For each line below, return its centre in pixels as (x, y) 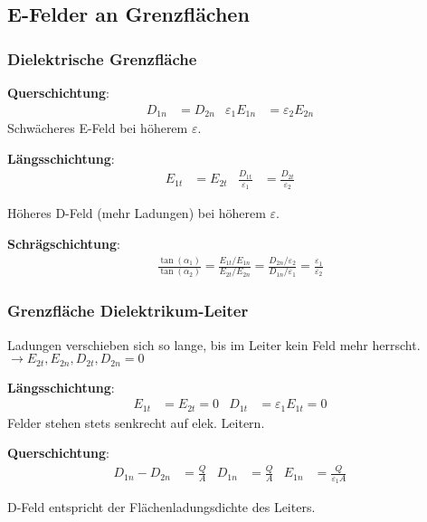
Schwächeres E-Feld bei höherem (98, 128)
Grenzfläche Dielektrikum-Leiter (128, 311)
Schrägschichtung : (64, 244)
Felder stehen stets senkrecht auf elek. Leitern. (136, 422)
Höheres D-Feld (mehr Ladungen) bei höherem (137, 213)
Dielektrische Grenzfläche (102, 58)
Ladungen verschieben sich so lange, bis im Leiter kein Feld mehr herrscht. (214, 344)
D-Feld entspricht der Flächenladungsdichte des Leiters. (161, 507)
